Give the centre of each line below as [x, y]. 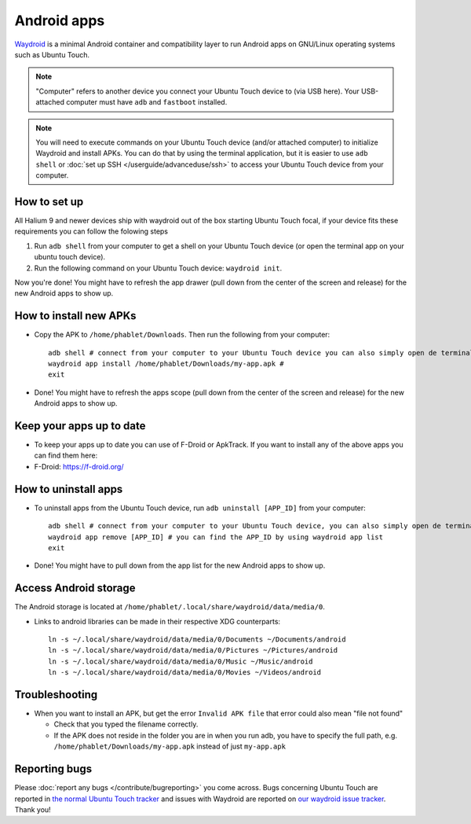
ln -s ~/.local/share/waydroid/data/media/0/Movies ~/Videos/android [185, 673]
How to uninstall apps [69, 489]
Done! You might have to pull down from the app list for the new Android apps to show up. [180, 565]
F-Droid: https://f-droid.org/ [79, 466]
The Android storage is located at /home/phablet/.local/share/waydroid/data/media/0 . [170, 607]
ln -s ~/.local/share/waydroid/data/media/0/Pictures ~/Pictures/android [193, 650]
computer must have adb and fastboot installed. [146, 102]
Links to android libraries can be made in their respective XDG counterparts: [157, 621]
